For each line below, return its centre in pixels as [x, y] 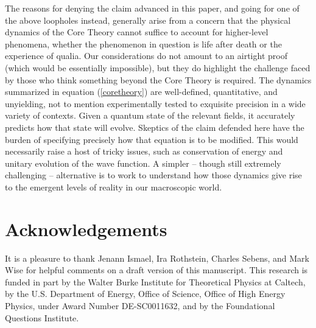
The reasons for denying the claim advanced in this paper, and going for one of [152, 8]
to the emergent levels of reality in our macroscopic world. [114, 187]
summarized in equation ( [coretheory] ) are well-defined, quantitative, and [141, 92]
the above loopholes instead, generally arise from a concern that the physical [148, 20]
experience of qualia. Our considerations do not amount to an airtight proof [146, 56]
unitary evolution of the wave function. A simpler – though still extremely [143, 163]
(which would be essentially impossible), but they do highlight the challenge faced [158, 67]
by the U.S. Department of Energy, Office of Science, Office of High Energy [145, 294]
